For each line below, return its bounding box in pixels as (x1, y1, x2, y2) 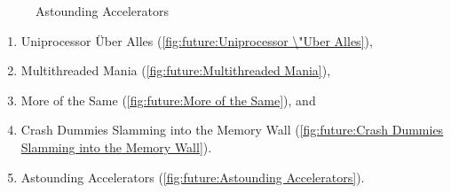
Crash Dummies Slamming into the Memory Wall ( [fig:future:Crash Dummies (20, 120, 444, 139)
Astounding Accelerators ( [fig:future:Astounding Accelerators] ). (20, 167, 365, 186)
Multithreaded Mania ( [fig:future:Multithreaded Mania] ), (20, 61, 331, 80)
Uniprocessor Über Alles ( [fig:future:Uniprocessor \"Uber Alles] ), (20, 31, 373, 50)
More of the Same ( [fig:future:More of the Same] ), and (20, 90, 316, 109)
